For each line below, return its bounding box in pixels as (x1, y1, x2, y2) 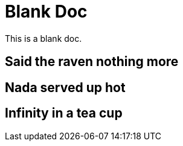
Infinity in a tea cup (5, 105, 123, 121)
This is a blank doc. (5, 33, 82, 44)
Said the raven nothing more (5, 54, 179, 70)
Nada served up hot (5, 79, 126, 95)
